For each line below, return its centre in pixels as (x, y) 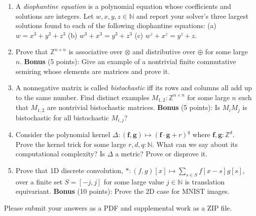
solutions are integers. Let (55, 16)
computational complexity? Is (60, 154)
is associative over (96, 52)
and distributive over (164, 52)
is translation (205, 181)
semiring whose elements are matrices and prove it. (93, 71)
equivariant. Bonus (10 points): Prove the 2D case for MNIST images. (123, 191)
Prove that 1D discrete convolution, (69, 170)
